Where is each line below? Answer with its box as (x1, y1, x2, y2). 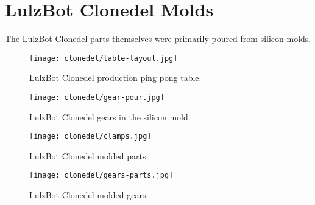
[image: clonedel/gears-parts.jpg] (29, 171, 174, 180)
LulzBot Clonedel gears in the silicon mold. (29, 110, 191, 123)
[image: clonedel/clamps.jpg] (29, 132, 152, 141)
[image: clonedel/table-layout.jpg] (29, 54, 178, 63)
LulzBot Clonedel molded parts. (29, 149, 149, 162)
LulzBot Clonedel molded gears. (29, 189, 149, 201)
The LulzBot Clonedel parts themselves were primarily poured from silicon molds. (5, 32, 311, 45)
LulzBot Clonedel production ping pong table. (29, 71, 202, 84)
